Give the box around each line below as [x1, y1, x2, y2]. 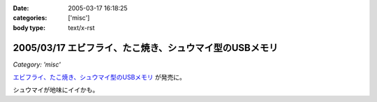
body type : [13, 23, 45, 31]
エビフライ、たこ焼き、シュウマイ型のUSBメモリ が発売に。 [13, 73, 186, 82]
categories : [13, 14, 47, 22]
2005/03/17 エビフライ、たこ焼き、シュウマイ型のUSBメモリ [13, 42, 279, 54]
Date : [13, 4, 29, 12]
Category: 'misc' [13, 60, 61, 68]
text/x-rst [68, 23, 95, 31]
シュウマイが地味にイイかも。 [13, 86, 99, 94]
